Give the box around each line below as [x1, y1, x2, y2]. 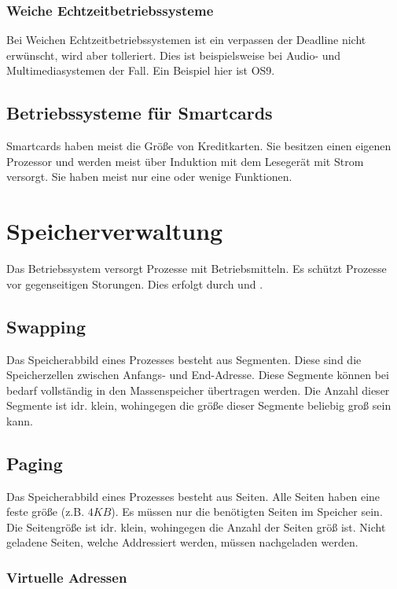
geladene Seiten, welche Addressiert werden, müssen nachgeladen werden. [6, 534, 358, 550]
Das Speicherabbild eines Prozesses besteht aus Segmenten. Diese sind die [6, 351, 362, 367]
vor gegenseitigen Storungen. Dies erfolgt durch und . [6, 275, 263, 292]
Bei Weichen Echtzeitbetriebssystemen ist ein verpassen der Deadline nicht [6, 31, 366, 48]
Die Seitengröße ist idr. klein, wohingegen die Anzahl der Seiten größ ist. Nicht [6, 518, 386, 535]
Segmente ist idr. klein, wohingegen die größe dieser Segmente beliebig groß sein [6, 397, 391, 414]
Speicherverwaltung [6, 215, 223, 247]
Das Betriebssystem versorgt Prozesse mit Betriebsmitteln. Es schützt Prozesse [6, 260, 387, 277]
